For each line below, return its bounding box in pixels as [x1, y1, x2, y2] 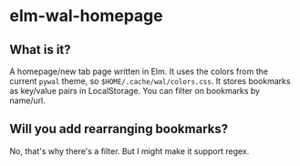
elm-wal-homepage [9, 5, 163, 26]
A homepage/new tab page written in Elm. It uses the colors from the [9, 66, 269, 77]
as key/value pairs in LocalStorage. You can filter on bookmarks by [9, 86, 261, 96]
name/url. [9, 95, 46, 106]
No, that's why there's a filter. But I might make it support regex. [9, 145, 250, 156]
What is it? [9, 42, 71, 57]
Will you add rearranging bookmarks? [9, 121, 229, 137]
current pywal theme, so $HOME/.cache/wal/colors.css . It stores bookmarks [9, 76, 291, 87]
